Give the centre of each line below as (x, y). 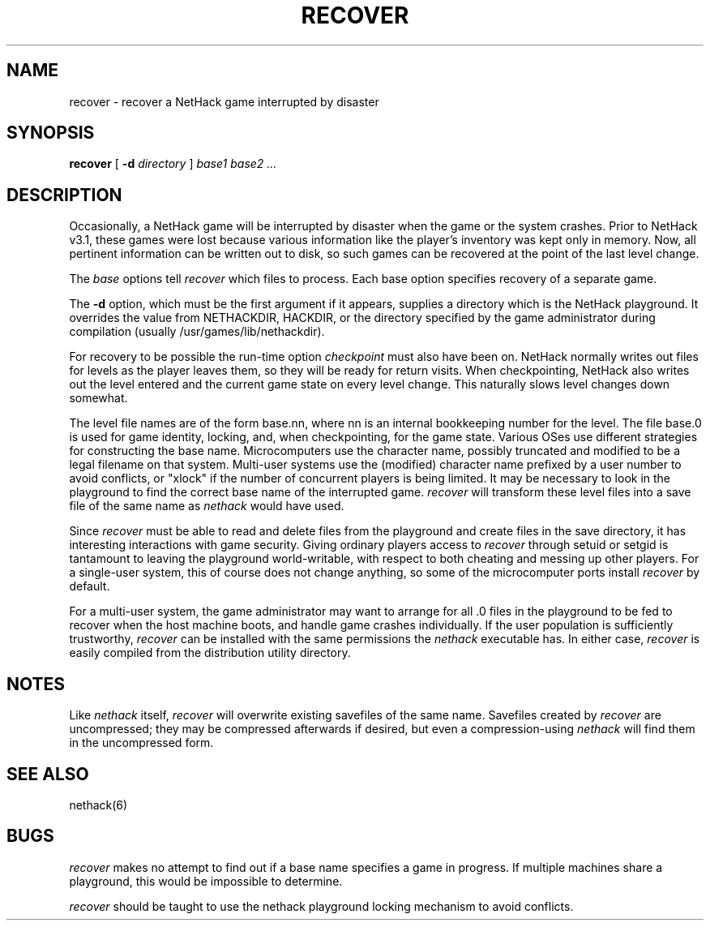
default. (90, 586)
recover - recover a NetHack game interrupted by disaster (224, 101)
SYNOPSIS (51, 133)
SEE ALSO (48, 774)
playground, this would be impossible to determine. (206, 881)
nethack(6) (98, 805)
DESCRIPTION (64, 195)
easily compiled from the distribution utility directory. (210, 653)
